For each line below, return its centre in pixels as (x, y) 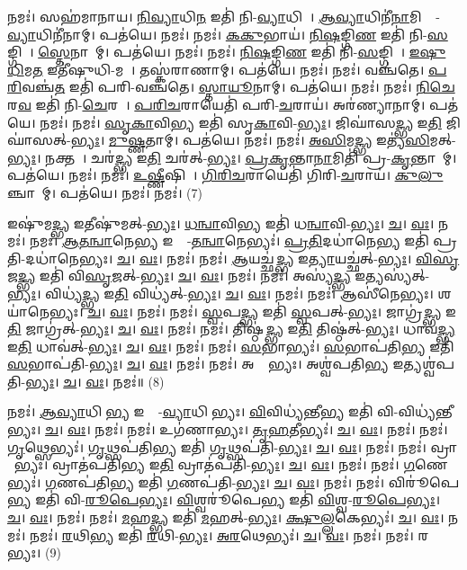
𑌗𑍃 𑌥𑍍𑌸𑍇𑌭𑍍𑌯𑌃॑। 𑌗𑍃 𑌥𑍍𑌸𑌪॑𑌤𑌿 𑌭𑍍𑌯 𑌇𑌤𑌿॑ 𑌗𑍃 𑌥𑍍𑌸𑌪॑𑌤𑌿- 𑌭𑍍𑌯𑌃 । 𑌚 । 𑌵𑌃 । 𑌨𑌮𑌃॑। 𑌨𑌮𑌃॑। (217, 446)
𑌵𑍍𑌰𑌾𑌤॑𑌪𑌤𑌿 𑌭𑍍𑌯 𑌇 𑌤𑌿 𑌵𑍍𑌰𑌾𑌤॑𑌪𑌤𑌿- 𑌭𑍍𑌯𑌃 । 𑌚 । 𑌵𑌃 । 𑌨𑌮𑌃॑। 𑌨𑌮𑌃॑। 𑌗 (233, 464)
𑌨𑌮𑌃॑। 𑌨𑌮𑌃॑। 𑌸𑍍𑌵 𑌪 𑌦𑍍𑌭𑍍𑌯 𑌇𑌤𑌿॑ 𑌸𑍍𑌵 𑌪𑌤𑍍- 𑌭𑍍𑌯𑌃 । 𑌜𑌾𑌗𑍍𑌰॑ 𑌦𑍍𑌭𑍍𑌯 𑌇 (296, 311)
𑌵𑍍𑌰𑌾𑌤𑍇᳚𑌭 (444, 446)
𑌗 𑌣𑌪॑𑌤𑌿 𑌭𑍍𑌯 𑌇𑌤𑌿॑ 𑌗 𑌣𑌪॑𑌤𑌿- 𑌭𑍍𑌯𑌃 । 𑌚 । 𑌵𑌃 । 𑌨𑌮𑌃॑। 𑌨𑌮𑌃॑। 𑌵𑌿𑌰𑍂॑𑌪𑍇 (252, 481)
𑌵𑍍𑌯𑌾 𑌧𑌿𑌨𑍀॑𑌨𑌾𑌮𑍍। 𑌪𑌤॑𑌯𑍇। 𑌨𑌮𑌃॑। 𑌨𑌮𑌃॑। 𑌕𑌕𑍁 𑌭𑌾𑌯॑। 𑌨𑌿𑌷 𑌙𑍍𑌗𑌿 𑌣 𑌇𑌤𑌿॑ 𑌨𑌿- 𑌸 (228, 34)
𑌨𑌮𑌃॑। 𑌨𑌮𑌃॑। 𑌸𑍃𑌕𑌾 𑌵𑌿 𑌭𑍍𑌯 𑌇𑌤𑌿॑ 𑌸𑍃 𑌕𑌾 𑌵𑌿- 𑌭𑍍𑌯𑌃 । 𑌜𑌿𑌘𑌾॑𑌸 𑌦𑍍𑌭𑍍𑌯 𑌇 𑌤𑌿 (241, 122)
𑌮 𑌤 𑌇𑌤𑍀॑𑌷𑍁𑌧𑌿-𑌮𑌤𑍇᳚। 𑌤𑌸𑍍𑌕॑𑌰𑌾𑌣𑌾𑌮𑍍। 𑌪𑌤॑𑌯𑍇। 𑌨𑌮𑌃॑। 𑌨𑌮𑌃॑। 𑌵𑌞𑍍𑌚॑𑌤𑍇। (224, 69)
